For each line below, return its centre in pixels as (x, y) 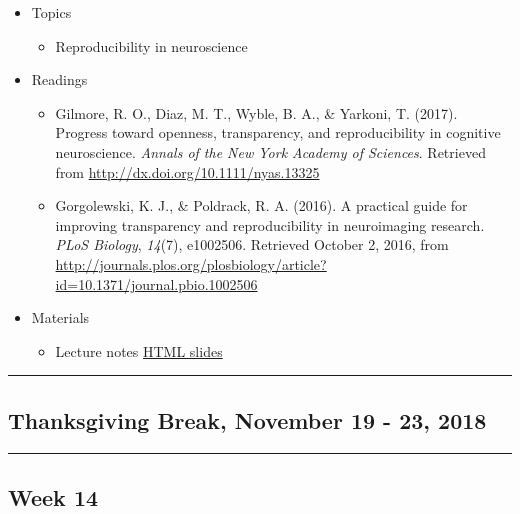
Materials (60, 317)
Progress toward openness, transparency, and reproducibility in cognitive (278, 132)
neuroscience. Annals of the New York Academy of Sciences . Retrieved (270, 151)
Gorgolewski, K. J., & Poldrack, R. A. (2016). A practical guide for (261, 205)
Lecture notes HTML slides (139, 350)
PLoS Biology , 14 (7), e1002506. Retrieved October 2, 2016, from (252, 244)
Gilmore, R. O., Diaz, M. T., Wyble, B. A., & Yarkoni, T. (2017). (256, 112)
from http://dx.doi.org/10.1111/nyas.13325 (187, 171)
